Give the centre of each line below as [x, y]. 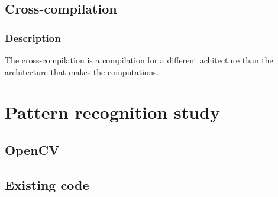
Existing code [47, 184]
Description [33, 38]
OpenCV [32, 149]
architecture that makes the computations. [82, 71]
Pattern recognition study [112, 112]
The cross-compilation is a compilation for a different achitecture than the [139, 60]
